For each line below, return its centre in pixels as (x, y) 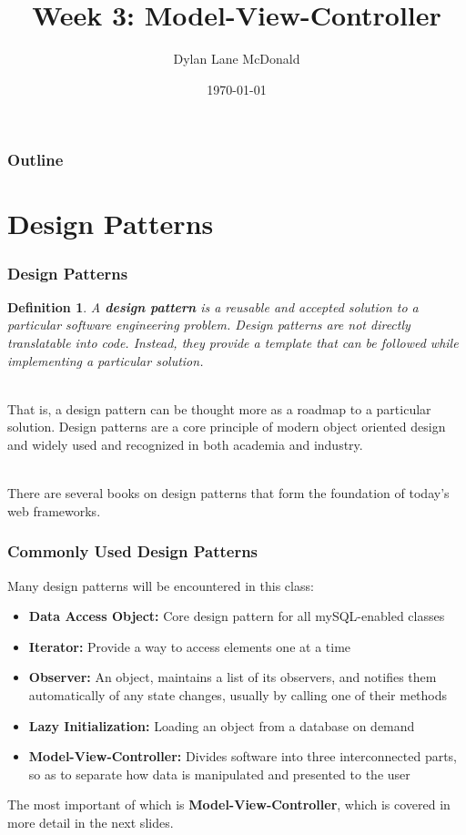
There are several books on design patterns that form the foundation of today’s (228, 493)
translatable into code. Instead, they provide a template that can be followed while (233, 343)
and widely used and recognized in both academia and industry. (185, 444)
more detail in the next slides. (91, 822)
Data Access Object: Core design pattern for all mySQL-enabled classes (237, 616)
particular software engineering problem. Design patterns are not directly (209, 325)
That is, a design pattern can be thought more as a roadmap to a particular (219, 408)
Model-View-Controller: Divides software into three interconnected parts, (243, 756)
